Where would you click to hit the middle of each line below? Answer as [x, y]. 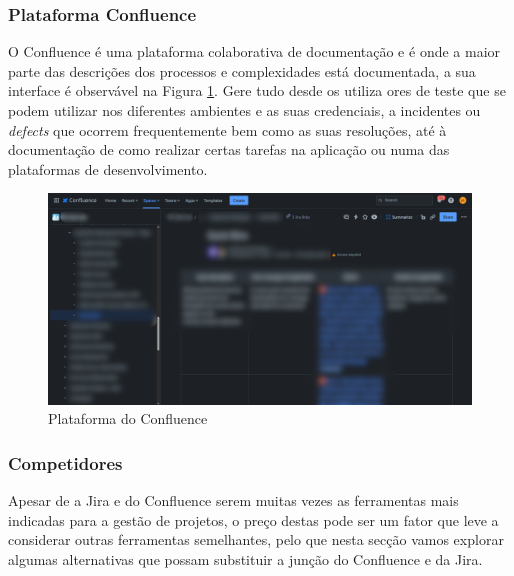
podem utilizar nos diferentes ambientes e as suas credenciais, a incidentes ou [244, 110]
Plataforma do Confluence [128, 418]
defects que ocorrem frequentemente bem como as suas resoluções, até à [227, 129]
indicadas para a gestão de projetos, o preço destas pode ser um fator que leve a [253, 519]
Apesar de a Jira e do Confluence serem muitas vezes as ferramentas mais [233, 499]
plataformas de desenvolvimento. [108, 168]
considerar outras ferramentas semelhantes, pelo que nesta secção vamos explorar [256, 539]
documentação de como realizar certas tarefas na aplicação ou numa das [229, 149]
